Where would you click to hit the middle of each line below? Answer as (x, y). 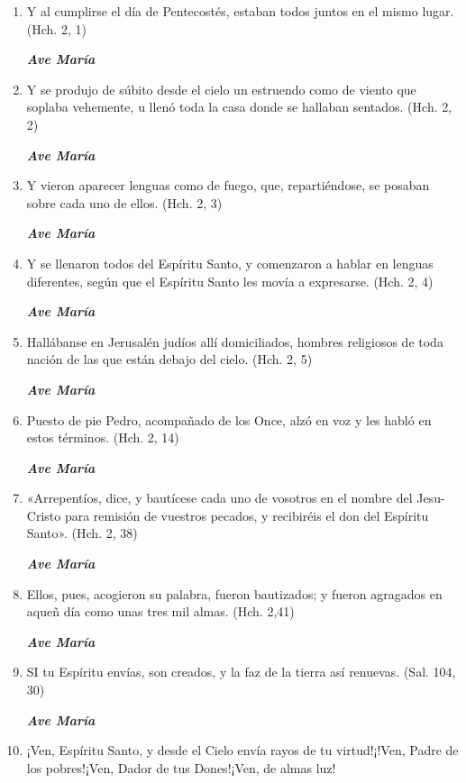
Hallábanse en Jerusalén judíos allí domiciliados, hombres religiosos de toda (235, 341)
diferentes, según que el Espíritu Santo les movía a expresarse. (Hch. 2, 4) (230, 281)
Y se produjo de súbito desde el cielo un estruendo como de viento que (221, 89)
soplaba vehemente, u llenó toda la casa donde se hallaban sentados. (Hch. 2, (239, 107)
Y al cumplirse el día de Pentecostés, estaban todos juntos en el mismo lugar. (240, 11)
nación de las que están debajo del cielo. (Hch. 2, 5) (169, 359)
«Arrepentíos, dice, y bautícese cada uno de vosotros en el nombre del (219, 498)
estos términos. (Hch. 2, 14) (103, 437)
